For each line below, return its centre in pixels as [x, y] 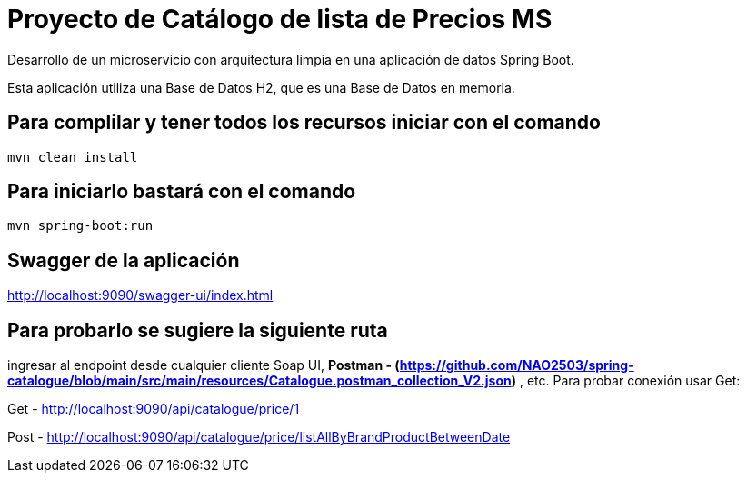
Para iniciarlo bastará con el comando [182, 192]
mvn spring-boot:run [80, 226]
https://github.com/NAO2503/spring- [517, 365]
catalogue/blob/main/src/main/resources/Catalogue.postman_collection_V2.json [259, 381]
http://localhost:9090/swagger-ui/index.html [140, 295]
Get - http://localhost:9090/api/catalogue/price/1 [154, 409]
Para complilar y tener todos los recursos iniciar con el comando [304, 123]
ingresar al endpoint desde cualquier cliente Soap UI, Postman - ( [204, 365]
